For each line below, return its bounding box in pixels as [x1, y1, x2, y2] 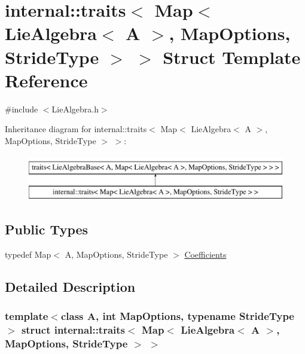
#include [5, 102, 38, 115]
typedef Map [5, 248, 51, 260]
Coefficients [184, 248, 227, 260]
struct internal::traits [21, 322, 126, 337]
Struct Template [163, 44, 301, 69]
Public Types [5, 220, 89, 239]
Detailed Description [5, 277, 136, 295]
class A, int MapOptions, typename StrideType [60, 309, 294, 324]
